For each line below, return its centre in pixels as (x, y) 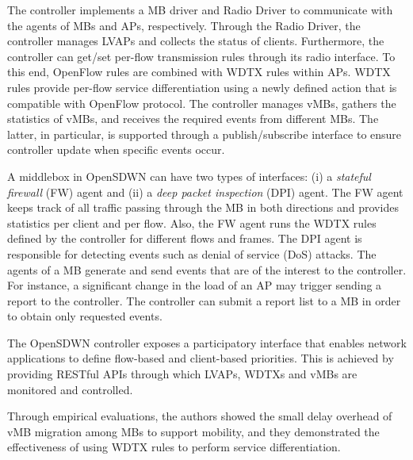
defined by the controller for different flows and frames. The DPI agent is (185, 238)
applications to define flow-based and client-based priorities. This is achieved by (201, 358)
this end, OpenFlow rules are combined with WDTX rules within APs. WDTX (199, 72)
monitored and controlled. (70, 389)
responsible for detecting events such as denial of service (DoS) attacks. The (192, 253)
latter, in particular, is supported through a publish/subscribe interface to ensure (205, 134)
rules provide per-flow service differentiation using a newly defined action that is (202, 87)
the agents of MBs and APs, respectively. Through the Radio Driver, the (184, 25)
